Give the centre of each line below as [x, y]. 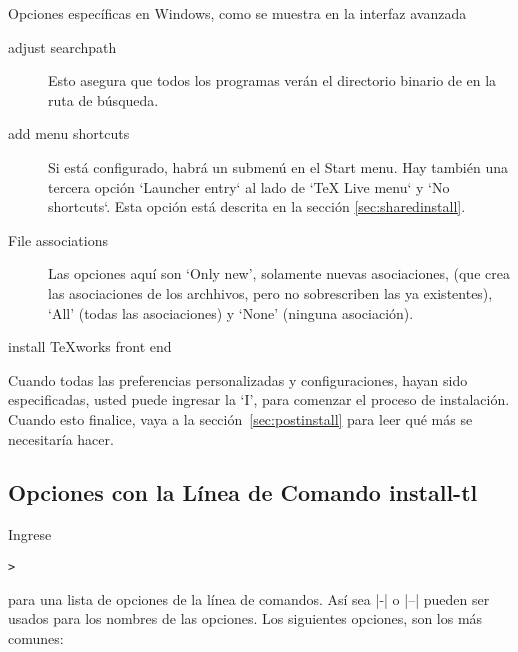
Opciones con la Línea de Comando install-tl [243, 492]
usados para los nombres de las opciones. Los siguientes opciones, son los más [245, 618]
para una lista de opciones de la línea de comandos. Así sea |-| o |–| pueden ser [249, 598]
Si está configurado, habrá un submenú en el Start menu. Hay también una [278, 166]
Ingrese [30, 534]
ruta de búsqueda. [103, 99]
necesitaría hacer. [61, 438]
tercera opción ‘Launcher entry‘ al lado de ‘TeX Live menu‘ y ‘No [249, 186]
